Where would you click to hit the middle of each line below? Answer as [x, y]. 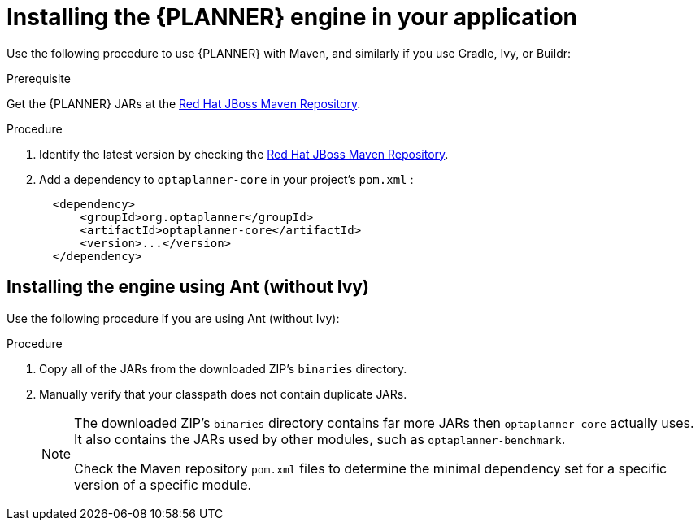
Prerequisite [39, 78]
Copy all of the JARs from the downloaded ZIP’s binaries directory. [223, 368]
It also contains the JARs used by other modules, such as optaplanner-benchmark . [320, 439]
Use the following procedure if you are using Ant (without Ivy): [173, 318]
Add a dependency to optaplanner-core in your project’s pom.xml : [226, 179]
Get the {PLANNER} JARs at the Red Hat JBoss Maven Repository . [184, 103]
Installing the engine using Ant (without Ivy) [188, 287]
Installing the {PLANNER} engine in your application [292, 17]
